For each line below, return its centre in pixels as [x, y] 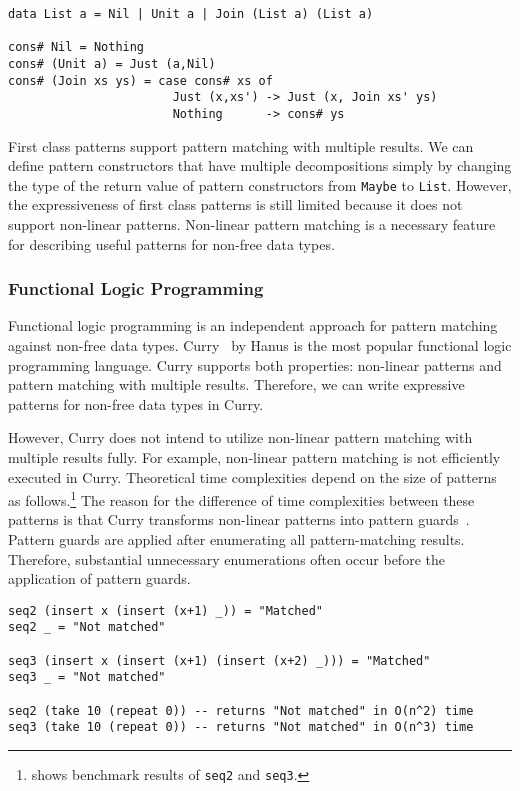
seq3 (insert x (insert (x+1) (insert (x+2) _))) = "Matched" [219, 660]
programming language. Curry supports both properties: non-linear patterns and [255, 364]
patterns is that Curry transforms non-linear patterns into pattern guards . [239, 519]
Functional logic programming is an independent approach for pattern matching [253, 325]
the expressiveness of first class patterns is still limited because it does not [235, 204]
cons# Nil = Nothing [76, 47]
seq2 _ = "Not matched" [87, 627]
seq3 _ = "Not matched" [87, 677]
